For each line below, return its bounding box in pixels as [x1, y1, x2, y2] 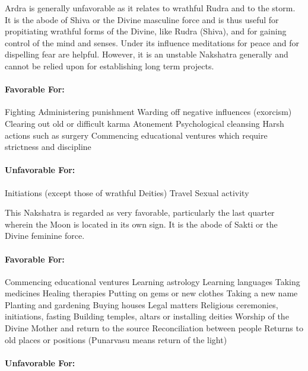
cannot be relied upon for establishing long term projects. [5, 59, 214, 72]
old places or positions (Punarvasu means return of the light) [5, 333, 227, 346]
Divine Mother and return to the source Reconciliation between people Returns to [5, 322, 303, 334]
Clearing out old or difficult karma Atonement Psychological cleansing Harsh [5, 117, 284, 129]
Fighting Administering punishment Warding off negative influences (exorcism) [5, 105, 292, 118]
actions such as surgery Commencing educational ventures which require [5, 129, 268, 141]
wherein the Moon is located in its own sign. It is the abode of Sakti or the [5, 218, 278, 230]
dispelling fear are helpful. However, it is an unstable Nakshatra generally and [5, 48, 288, 60]
